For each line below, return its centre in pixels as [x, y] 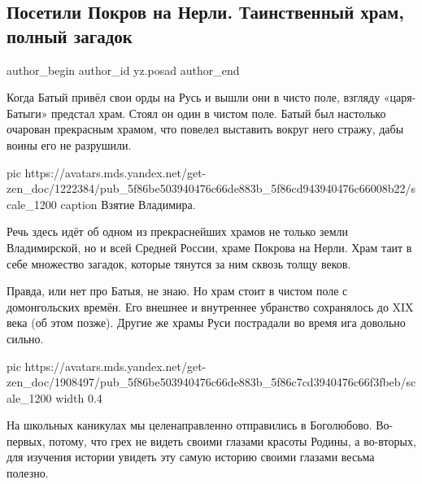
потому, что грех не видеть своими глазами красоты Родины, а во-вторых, [233, 440]
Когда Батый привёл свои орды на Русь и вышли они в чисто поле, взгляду [194, 97]
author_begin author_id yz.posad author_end [123, 70]
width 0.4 [79, 397]
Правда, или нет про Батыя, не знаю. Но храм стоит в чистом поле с [177, 291]
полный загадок [70, 35]
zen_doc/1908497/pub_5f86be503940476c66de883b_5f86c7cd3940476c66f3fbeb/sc [211, 382]
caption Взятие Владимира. [128, 204]
